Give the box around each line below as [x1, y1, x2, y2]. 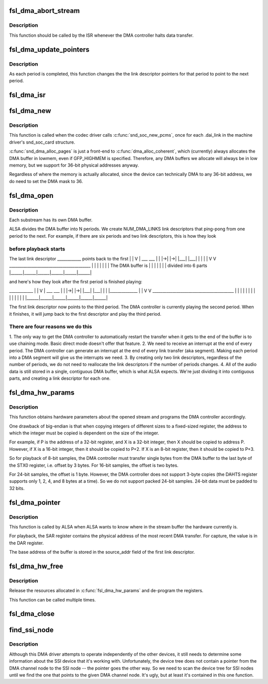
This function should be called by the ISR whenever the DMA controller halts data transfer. [9, 32, 194, 38]
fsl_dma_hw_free [9, 562, 64, 570]
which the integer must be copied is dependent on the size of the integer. [9, 430, 159, 436]
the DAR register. [9, 540, 44, 546]
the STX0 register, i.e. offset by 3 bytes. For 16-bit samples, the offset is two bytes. [9, 462, 179, 468]
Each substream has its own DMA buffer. [9, 217, 93, 223]
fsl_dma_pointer [9, 498, 61, 507]
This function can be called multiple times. [9, 597, 96, 602]
